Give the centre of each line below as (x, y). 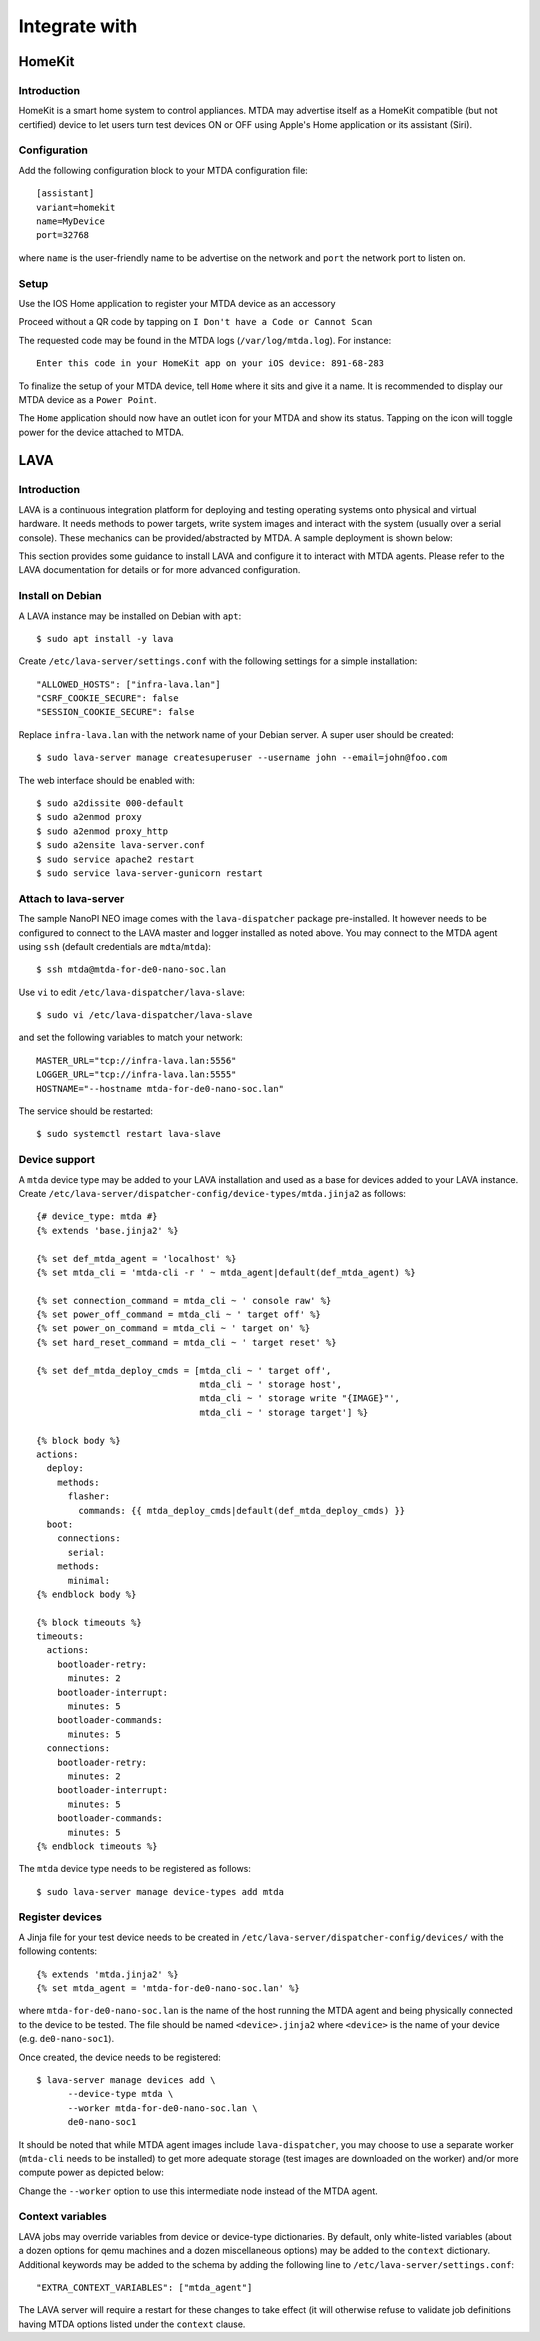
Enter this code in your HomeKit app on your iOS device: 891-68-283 (210, 363)
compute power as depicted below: (91, 2172)
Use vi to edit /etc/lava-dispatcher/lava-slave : (131, 992)
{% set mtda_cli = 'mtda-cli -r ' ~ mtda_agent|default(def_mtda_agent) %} (226, 1272)
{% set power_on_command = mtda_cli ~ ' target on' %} (173, 1328)
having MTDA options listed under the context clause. (132, 2324)
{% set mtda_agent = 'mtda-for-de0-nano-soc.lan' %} (168, 1988)
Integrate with (78, 26)
